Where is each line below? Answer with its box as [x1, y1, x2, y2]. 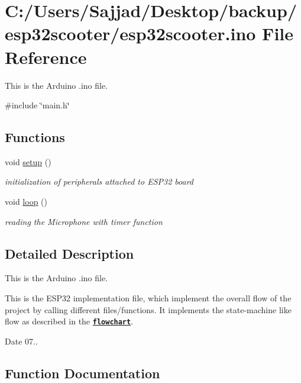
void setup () [5, 155, 51, 168]
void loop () [5, 195, 47, 208]
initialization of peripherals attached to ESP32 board [5, 175, 194, 188]
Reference [5, 44, 87, 69]
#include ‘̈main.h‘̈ [5, 99, 70, 111]
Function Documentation [5, 363, 160, 382]
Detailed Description [5, 244, 134, 262]
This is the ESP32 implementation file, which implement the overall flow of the [5, 292, 292, 304]
